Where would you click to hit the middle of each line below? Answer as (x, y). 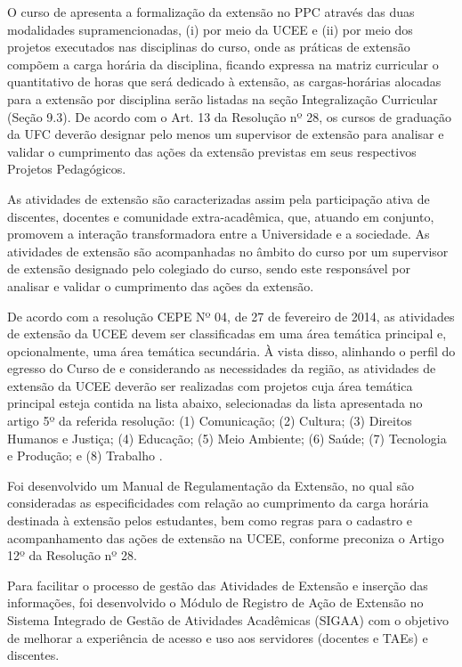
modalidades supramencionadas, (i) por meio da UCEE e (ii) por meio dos (210, 29)
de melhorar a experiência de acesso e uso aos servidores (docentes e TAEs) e (218, 637)
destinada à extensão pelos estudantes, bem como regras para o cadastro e (210, 521)
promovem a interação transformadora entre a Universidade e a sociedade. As (219, 234)
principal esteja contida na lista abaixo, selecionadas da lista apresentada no (215, 403)
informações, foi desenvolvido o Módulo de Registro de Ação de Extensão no (215, 602)
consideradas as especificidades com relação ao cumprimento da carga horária (218, 503)
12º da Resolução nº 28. (72, 555)
